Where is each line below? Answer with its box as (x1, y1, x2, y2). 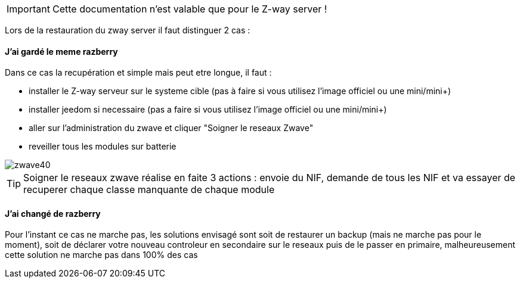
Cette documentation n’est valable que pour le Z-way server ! (52, 3, 327, 15)
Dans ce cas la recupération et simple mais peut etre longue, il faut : (5, 67, 272, 78)
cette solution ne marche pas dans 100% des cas (5, 250, 198, 260)
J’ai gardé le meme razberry (5, 46, 118, 57)
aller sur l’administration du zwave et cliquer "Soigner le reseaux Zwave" (29, 123, 314, 133)
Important (7, 3, 50, 15)
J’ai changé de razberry (5, 208, 101, 219)
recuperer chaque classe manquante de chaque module (23, 184, 275, 196)
